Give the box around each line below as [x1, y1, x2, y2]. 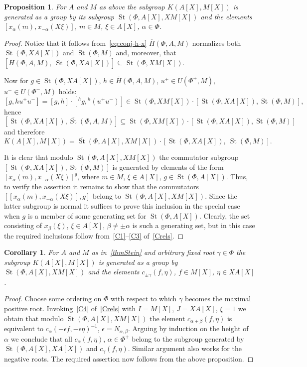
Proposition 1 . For [4, 1, 66, 11]
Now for [4, 75, 28, 85]
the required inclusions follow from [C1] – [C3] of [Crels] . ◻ [4, 230, 184, 241]
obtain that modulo [4, 313, 64, 323]
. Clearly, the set [199, 210, 250, 221]
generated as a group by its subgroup [4, 11, 114, 21]
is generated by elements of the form [112, 161, 224, 172]
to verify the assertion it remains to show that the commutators [4, 181, 199, 191]
